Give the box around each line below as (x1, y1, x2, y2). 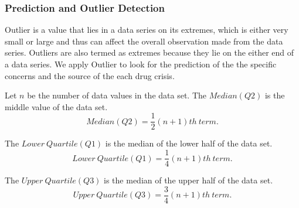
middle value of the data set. (5, 100, 108, 112)
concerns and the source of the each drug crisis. (5, 69, 175, 81)
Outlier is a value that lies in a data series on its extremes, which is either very (5, 23, 288, 36)
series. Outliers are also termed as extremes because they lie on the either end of (5, 46, 294, 59)
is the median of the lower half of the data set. (105, 137, 273, 149)
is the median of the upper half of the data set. (104, 174, 273, 186)
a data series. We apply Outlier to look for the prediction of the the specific (5, 58, 277, 70)
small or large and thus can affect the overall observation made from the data (5, 35, 283, 47)
